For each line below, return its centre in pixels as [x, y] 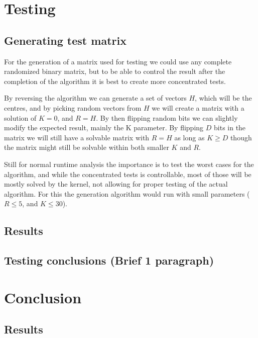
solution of [20, 117]
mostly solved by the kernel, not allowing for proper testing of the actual [116, 184]
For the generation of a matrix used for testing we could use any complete [118, 61]
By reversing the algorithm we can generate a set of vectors [95, 98]
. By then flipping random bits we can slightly [167, 117]
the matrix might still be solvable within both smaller [87, 147]
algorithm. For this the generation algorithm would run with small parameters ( [127, 193]
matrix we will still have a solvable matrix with [77, 137]
